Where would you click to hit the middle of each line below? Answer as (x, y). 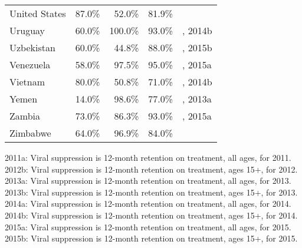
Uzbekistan (32, 47)
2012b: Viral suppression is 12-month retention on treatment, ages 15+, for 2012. (151, 169)
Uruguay (27, 30)
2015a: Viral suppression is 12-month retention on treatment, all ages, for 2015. (148, 226)
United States (38, 13)
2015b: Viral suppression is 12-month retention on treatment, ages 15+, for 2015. (151, 238)
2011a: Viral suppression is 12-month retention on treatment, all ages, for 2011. (148, 157)
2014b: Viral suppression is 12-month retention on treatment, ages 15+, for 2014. (151, 215)
